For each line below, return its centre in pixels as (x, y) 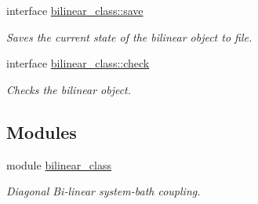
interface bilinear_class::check (78, 63)
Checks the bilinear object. (69, 89)
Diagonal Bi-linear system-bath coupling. (104, 191)
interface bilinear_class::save (75, 10)
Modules (42, 131)
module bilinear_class (59, 164)
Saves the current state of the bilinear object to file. (129, 36)
